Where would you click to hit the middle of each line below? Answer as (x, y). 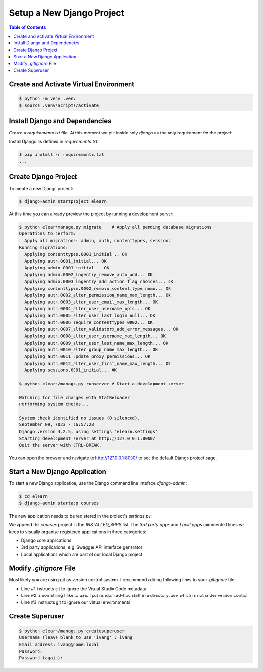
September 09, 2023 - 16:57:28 (57, 425)
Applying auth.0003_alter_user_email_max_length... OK (91, 302)
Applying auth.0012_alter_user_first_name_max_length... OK (98, 363)
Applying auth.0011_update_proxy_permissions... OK (87, 356)
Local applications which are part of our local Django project (82, 554)
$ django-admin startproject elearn (63, 202)
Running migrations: (44, 248)
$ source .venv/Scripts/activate (59, 106)
